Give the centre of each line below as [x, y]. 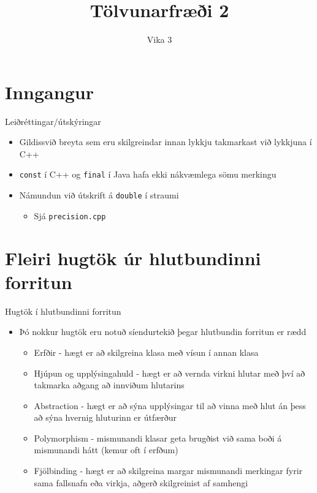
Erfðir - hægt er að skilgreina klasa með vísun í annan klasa [146, 352]
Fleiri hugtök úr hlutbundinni [133, 258]
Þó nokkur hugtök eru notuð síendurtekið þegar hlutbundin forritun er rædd [163, 332]
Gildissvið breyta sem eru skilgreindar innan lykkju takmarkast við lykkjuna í [166, 142]
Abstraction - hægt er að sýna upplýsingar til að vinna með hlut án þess [170, 405]
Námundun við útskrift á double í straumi [99, 195]
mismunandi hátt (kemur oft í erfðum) [106, 450]
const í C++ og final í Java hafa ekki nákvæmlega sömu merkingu [148, 174]
